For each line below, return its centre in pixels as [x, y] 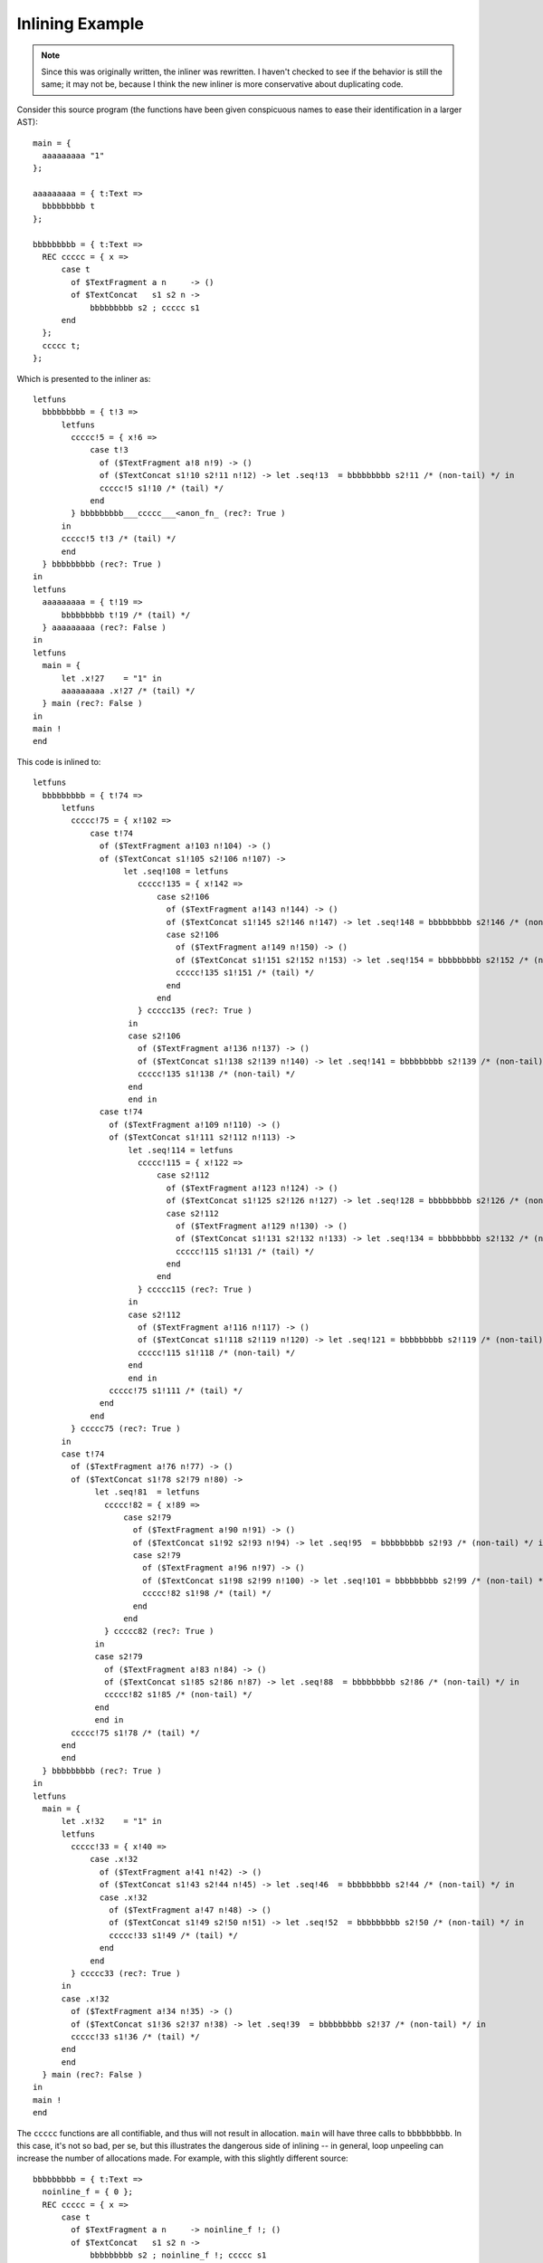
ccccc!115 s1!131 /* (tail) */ [245, 1251]
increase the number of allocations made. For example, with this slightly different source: [182, 2158]
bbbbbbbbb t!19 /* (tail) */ [126, 615]
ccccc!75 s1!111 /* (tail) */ [176, 1391]
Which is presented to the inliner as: [84, 378]
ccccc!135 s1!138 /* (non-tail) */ [216, 1074]
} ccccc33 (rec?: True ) [126, 1973]
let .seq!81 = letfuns [148, 1492]
